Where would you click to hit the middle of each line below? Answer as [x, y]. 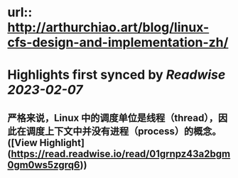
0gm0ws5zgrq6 [44, 165]
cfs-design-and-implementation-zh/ [118, 43]
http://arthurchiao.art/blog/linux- [108, 27]
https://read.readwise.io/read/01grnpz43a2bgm [120, 154]
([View [22, 143]
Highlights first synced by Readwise [117, 75]
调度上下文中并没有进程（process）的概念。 [124, 131]
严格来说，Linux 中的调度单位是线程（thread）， [113, 118]
